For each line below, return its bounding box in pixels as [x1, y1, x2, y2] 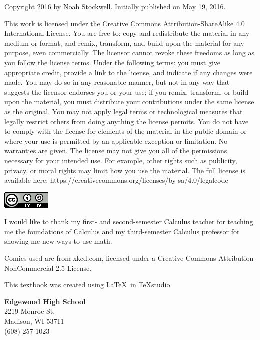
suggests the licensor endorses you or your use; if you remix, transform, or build [4, 86, 249, 97]
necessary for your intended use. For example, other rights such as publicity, [4, 155, 237, 165]
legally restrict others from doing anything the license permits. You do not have [4, 116, 249, 126]
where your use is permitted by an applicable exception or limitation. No [4, 135, 228, 146]
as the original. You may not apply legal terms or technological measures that [4, 106, 243, 116]
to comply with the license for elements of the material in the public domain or [4, 126, 247, 136]
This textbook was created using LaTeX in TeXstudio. [4, 279, 172, 290]
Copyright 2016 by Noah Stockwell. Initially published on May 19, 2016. [4, 1, 226, 11]
